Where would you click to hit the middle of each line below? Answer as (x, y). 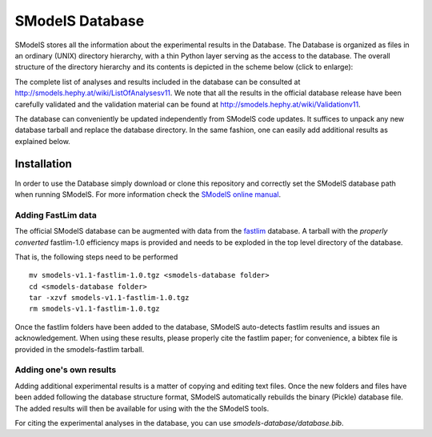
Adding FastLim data (56, 214)
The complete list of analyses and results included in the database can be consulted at (158, 82)
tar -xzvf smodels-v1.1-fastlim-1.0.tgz (109, 298)
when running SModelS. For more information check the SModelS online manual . (148, 194)
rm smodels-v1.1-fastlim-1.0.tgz (94, 309)
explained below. (43, 141)
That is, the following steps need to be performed (96, 257)
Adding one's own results (66, 370)
